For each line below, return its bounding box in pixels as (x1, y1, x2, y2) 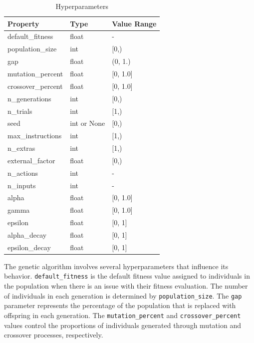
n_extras (7, 143, 35, 153)
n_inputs (7, 180, 36, 190)
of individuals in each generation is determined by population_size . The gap (4, 290, 242, 301)
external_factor (7, 155, 55, 165)
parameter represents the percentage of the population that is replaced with (4, 300, 236, 311)
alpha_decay (7, 229, 47, 240)
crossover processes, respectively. (4, 330, 103, 340)
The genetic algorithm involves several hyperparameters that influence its (4, 261, 229, 271)
